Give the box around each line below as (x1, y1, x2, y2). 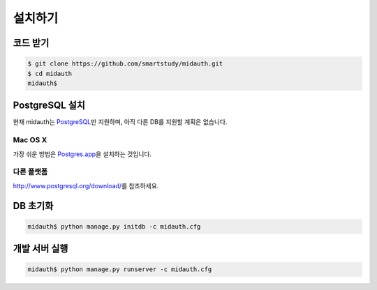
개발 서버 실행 (13, 243, 68, 254)
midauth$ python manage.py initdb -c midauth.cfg (27, 222, 201, 230)
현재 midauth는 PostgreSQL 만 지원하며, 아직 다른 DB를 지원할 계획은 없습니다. (13, 118, 228, 126)
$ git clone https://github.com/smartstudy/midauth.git (27, 60, 223, 68)
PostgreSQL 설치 (13, 100, 85, 112)
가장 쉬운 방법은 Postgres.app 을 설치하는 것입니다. (13, 150, 152, 158)
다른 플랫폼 (13, 167, 48, 177)
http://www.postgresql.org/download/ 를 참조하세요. (13, 181, 159, 190)
